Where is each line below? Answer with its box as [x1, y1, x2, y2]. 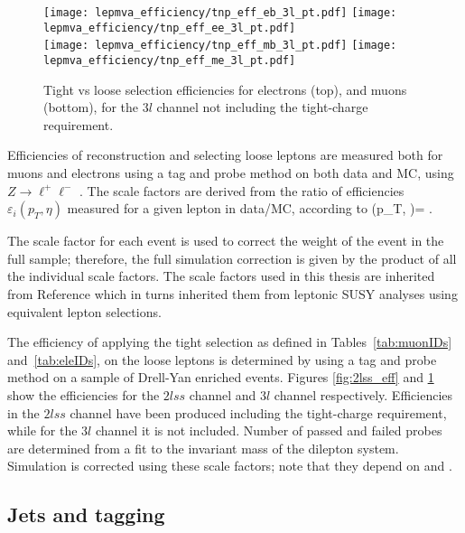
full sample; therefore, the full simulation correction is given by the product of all [7, 248, 457, 267]
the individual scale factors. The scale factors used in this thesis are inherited [7, 266, 435, 285]
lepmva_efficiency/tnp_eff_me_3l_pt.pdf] [43, 53, 296, 67]
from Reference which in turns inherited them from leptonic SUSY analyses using [7, 284, 458, 303]
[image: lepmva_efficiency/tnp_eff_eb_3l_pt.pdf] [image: [43, 6, 397, 19]
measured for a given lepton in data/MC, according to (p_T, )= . [67, 199, 432, 218]
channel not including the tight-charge [156, 98, 368, 117]
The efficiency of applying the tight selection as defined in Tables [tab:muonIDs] [7, 332, 452, 351]
